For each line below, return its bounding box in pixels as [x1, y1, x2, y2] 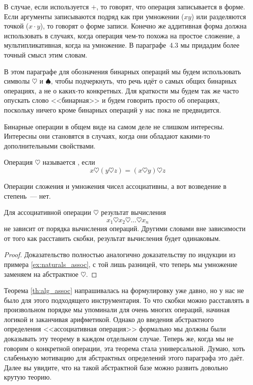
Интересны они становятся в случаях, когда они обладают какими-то [4, 131, 210, 141]
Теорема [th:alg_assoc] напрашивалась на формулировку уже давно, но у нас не [4, 285, 244, 296]
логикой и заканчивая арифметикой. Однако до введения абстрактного [4, 314, 214, 324]
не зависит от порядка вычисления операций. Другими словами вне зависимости [4, 223, 246, 234]
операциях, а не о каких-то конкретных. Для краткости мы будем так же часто [4, 85, 239, 95]
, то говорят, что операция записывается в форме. [96, 1, 245, 11]
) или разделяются [191, 11, 246, 21]
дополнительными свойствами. [4, 140, 96, 150]
